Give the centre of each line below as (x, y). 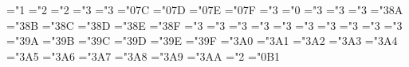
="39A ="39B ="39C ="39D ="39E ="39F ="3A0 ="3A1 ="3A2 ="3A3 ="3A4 (202, 41)
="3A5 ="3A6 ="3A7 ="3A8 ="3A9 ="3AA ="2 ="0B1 (144, 56)
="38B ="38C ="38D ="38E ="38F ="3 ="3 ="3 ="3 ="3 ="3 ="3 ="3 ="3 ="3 (204, 25)
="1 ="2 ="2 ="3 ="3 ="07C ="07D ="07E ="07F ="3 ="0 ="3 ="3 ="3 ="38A (205, 9)
